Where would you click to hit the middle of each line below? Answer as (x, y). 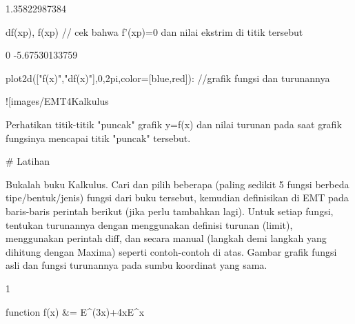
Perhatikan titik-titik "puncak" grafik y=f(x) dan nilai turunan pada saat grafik (174, 124)
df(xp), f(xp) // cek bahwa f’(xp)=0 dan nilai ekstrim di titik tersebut (154, 31)
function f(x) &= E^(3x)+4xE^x (75, 311)
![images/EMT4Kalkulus (57, 101)
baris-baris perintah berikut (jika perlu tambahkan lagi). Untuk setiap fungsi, (170, 211)
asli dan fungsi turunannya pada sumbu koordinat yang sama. (136, 265)
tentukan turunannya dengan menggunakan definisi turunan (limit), (149, 224)
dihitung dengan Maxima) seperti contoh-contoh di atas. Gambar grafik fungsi (171, 251)
